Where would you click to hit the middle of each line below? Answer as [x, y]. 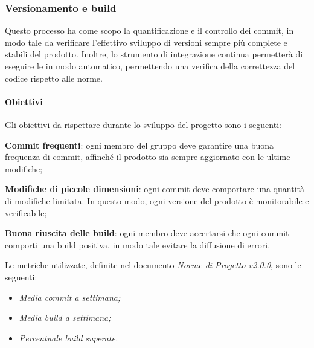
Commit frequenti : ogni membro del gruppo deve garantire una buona [139, 145]
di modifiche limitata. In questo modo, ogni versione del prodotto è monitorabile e [157, 200]
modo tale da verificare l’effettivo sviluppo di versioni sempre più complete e [146, 42]
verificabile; [26, 212]
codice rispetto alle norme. [54, 78]
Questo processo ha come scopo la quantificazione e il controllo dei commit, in [149, 31]
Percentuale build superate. [69, 337]
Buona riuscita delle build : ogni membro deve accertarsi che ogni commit [147, 233]
